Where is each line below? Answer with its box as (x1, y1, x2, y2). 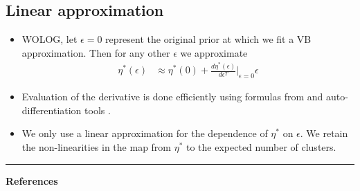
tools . (84, 102, 111, 117)
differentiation (21, 102, 82, 117)
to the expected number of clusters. (186, 139, 336, 154)
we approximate (180, 45, 248, 60)
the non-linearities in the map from (21, 139, 172, 154)
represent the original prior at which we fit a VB (105, 32, 312, 46)
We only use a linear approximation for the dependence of (21, 126, 268, 140)
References (6, 173, 58, 188)
